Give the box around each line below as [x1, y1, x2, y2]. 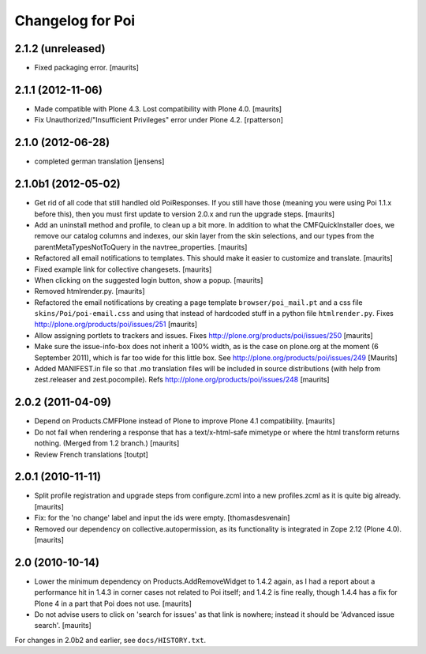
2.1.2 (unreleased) [14, 42, 106, 55]
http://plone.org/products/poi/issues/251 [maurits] [34, 320, 197, 329]
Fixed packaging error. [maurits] [34, 63, 140, 73]
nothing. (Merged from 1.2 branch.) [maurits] [34, 438, 180, 448]
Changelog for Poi [14, 12, 136, 29]
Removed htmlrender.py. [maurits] [34, 287, 145, 296]
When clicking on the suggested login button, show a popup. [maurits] [34, 275, 263, 284]
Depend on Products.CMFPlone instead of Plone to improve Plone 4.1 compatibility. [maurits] [34, 416, 335, 426]
